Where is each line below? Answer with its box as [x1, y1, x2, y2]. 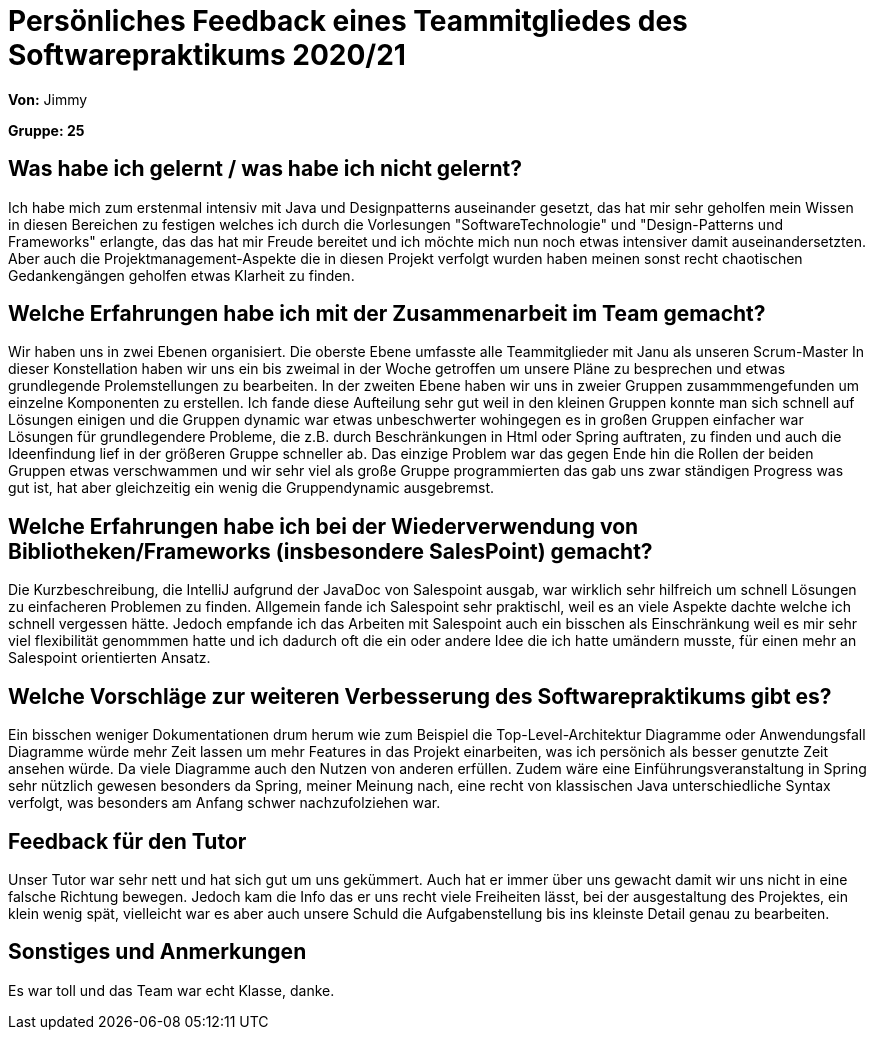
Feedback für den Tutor [8, 828, 247, 854]
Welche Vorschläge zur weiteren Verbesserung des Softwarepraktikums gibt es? [8, 683, 832, 709]
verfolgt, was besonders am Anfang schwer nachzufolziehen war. [8, 794, 441, 812]
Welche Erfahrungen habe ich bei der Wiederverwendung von [8, 513, 639, 539]
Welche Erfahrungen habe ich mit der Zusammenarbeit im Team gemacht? [8, 301, 766, 327]
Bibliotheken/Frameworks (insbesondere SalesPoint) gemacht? [8, 538, 653, 564]
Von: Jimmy [8, 90, 88, 108]
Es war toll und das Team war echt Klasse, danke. [8, 981, 335, 999]
